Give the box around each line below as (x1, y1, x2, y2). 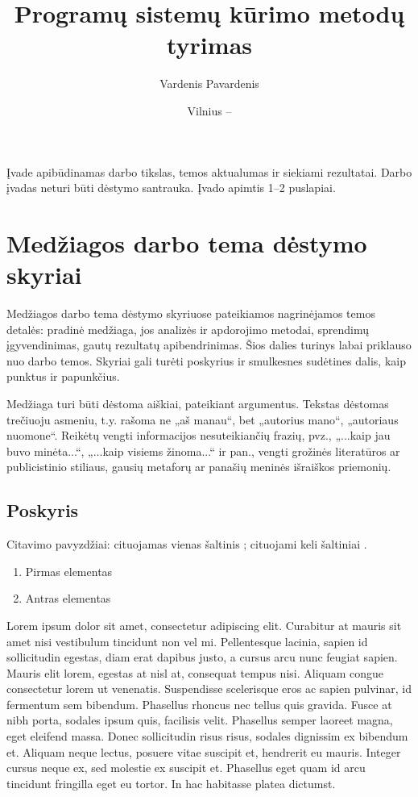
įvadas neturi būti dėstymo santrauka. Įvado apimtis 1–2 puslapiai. (6, 179, 336, 196)
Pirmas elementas (25, 562, 113, 579)
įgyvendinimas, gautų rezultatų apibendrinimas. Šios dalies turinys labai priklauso (6, 336, 412, 353)
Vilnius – (187, 102, 232, 119)
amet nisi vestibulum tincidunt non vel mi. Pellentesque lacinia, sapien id (6, 632, 368, 649)
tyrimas (166, 28, 252, 61)
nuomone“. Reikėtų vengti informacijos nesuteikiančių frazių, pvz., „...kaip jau (6, 427, 391, 444)
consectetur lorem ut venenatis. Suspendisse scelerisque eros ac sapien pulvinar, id (6, 680, 412, 697)
